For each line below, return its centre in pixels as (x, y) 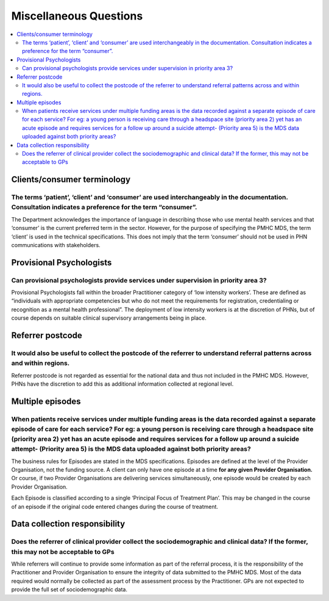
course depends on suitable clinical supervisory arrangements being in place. (109, 318)
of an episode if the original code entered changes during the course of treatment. (115, 506)
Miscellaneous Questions (77, 16)
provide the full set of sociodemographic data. (69, 589)
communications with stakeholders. (56, 245)
